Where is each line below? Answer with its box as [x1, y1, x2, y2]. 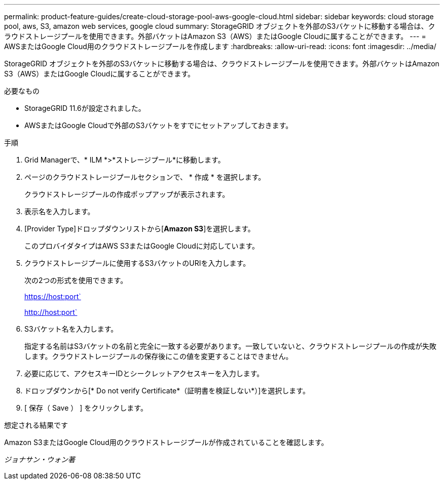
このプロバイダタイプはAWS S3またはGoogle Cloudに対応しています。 [24, 241, 260, 250]
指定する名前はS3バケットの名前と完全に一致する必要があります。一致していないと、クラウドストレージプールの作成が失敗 [24, 342, 436, 350]
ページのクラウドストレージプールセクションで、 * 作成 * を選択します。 [24, 173, 266, 181]
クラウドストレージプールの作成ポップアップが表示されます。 [24, 190, 230, 198]
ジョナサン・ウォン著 [4, 455, 75, 464]
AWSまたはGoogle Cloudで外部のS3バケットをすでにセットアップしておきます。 [24, 121, 293, 130]
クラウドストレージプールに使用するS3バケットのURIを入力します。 [24, 259, 250, 267]
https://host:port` [24, 292, 81, 301]
